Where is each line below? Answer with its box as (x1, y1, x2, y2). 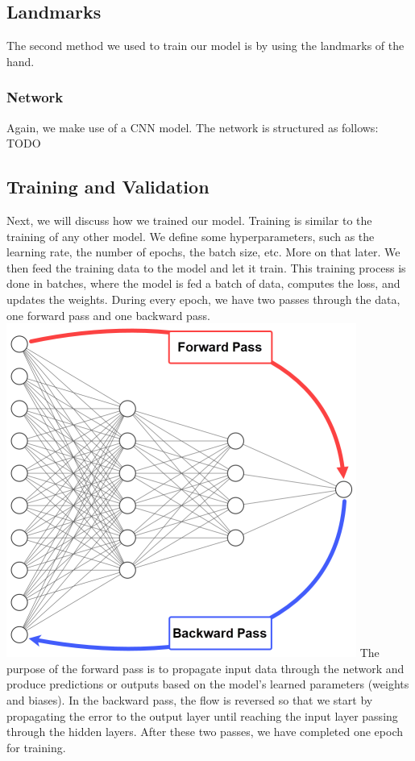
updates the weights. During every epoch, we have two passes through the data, (6, 290, 400, 307)
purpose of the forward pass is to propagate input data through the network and (6, 659, 405, 676)
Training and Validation (6, 174, 210, 199)
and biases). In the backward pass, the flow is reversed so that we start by (6, 691, 373, 708)
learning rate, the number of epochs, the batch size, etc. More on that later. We (6, 243, 400, 260)
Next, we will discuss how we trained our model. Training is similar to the (6, 212, 372, 228)
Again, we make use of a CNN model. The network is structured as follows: (6, 119, 379, 135)
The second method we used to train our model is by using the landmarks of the (6, 37, 405, 54)
